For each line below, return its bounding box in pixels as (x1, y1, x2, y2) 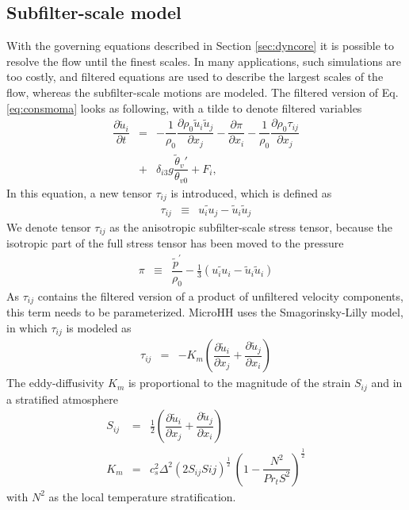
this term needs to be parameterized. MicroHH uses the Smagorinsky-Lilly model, (6, 304, 403, 320)
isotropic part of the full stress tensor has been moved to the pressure (6, 235, 344, 251)
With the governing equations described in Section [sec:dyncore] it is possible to (6, 37, 395, 54)
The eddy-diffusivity (6, 374, 105, 391)
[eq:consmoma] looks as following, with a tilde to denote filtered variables (6, 99, 362, 116)
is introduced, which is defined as (170, 184, 332, 201)
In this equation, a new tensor (6, 184, 152, 201)
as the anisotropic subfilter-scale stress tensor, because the (109, 218, 392, 235)
